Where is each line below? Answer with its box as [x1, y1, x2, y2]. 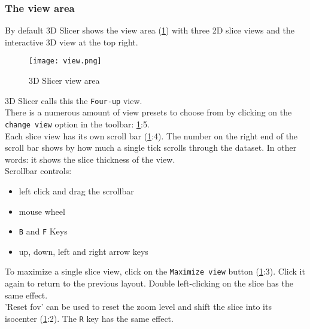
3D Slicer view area [29, 74, 100, 87]
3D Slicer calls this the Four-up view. [5, 94, 142, 106]
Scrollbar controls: [5, 164, 72, 177]
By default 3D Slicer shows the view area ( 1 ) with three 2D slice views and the [5, 24, 294, 36]
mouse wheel [19, 205, 65, 217]
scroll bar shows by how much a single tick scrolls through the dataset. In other [5, 141, 297, 154]
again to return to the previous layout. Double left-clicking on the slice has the [5, 277, 293, 290]
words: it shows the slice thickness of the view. [5, 153, 175, 165]
